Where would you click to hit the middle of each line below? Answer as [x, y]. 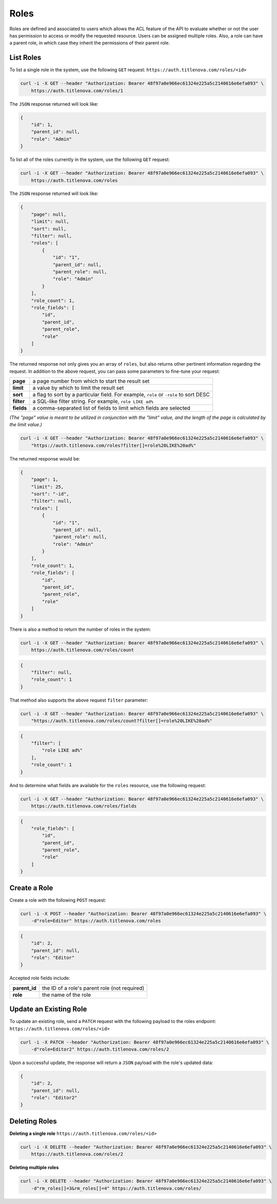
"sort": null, [49, 229]
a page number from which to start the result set [91, 381]
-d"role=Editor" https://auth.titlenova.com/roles [96, 921]
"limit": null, [50, 222]
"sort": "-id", [50, 494]
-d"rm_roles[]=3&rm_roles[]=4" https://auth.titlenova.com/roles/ [116, 1188]
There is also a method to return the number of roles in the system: [80, 629]
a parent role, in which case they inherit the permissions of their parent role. [90, 43]
